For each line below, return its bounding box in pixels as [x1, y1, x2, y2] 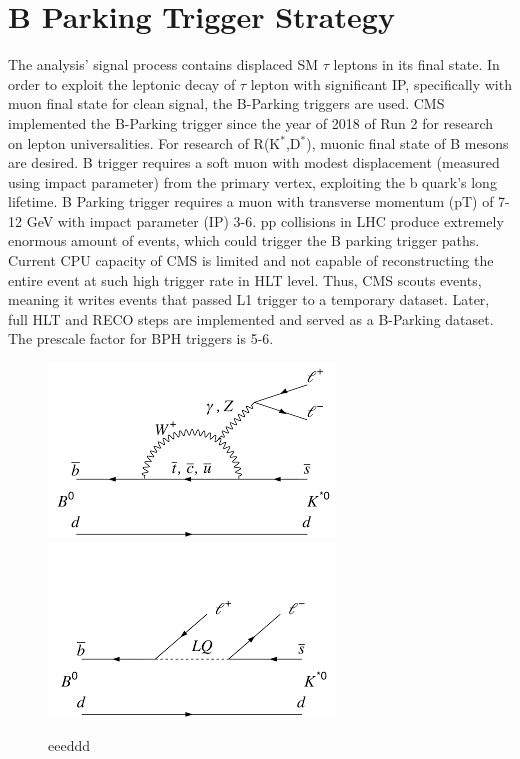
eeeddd [48, 735, 90, 756]
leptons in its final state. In [333, 54, 500, 75]
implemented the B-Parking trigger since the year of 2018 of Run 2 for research [8, 112, 494, 133]
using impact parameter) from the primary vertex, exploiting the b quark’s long [8, 171, 497, 192]
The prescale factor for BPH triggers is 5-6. [8, 328, 274, 349]
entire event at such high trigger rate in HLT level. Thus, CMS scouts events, [8, 269, 482, 290]
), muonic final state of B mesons [306, 132, 509, 153]
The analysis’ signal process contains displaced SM [8, 54, 319, 75]
